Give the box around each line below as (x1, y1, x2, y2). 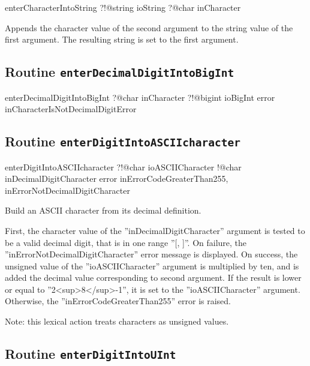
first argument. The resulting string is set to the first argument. (5, 33, 239, 46)
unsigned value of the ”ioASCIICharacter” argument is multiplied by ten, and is (5, 259, 299, 272)
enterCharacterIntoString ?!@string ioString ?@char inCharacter (5, 1, 241, 13)
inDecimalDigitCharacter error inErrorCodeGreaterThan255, (5, 172, 228, 185)
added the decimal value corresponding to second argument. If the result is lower (5, 271, 302, 284)
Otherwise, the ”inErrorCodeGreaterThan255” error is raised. (5, 295, 231, 307)
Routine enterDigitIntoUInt (5, 344, 176, 363)
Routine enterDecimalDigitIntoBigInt (5, 62, 234, 81)
